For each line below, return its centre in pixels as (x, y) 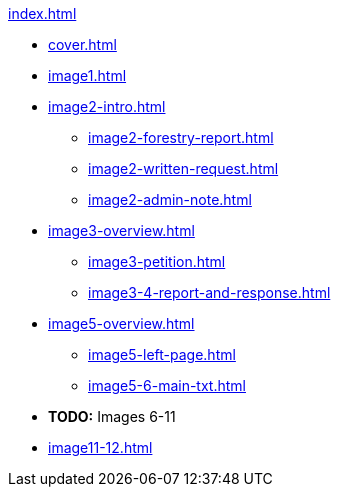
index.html (42, 13)
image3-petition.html (157, 261)
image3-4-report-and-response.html (209, 292)
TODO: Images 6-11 (112, 416)
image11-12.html (100, 447)
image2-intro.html (107, 106)
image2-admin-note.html (170, 199)
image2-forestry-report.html (181, 137)
